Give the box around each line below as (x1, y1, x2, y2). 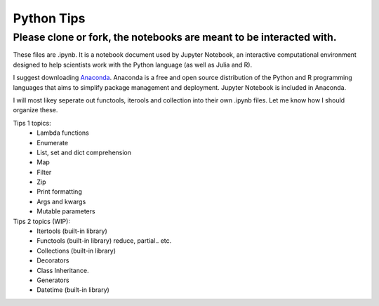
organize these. (13, 106, 58, 114)
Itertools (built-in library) (36, 227, 108, 235)
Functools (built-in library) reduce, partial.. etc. (36, 237, 172, 245)
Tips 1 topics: (13, 119, 52, 127)
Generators (36, 276, 69, 284)
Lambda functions (36, 128, 89, 137)
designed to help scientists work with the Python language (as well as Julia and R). (13, 60, 253, 69)
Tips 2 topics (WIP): (13, 217, 70, 225)
